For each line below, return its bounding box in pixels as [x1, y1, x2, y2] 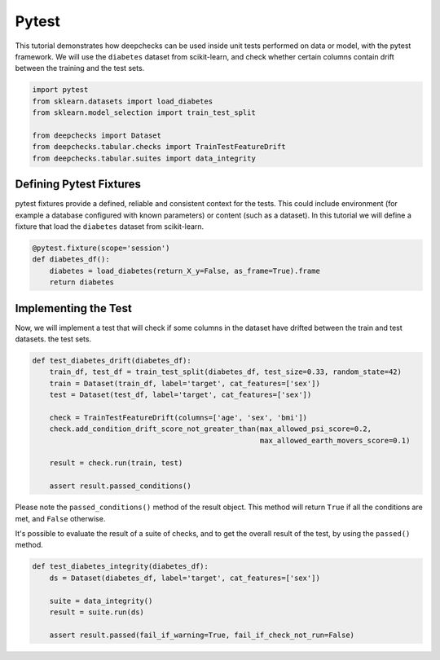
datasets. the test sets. [15, 334, 92, 344]
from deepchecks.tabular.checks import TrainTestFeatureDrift [32, 143, 286, 152]
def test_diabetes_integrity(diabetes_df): [32, 562, 209, 571]
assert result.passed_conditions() [49, 482, 191, 491]
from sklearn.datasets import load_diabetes [32, 96, 213, 106]
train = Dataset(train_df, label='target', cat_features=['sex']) [49, 379, 321, 388]
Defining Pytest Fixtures [15, 178, 142, 191]
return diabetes [49, 278, 114, 287]
